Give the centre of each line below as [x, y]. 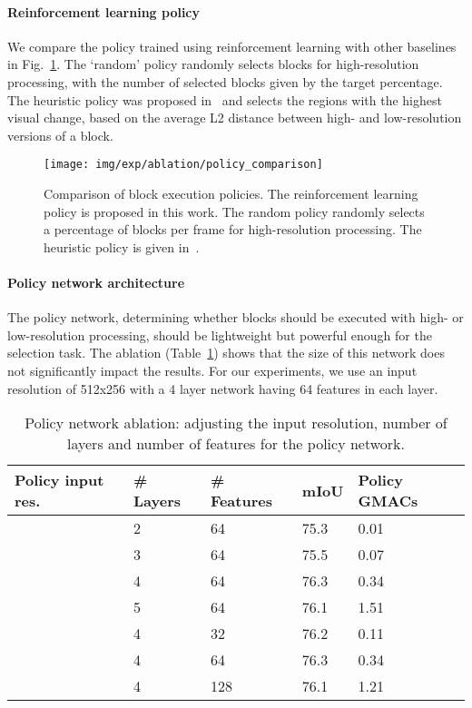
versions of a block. [60, 135]
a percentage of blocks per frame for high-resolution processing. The [233, 229]
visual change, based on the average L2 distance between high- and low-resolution [235, 118]
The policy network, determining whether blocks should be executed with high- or [236, 317]
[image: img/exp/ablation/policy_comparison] [183, 165]
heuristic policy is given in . [122, 246]
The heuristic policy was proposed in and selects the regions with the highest [225, 99]
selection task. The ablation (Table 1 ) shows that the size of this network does [226, 353]
